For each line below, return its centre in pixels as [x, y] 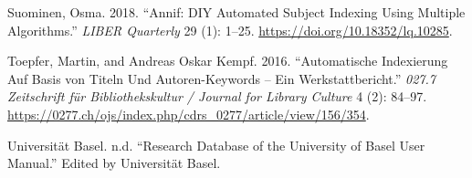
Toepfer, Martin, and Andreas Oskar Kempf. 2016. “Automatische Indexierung [228, 61]
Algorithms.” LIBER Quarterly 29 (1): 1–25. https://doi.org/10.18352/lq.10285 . [230, 30]
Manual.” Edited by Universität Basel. [114, 163]
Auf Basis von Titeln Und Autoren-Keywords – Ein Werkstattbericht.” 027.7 [221, 78]
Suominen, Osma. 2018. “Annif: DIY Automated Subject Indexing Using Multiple [236, 12]
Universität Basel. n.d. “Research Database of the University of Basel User [216, 145]
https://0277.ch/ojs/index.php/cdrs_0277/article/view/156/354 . [189, 114]
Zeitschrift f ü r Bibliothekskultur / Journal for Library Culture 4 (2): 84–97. [217, 96]
